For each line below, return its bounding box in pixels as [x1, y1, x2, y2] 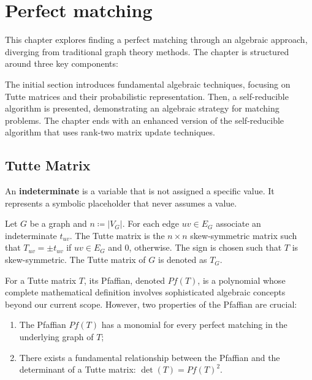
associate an [216, 217, 261, 230]
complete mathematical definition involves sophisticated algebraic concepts [5, 286, 286, 298]
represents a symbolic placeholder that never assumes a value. [5, 196, 237, 209]
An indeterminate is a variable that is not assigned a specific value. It [5, 184, 275, 197]
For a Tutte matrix [5, 273, 77, 286]
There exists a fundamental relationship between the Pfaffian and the [19, 351, 280, 363]
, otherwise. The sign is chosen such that [129, 241, 282, 254]
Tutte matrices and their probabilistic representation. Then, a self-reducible [5, 89, 289, 102]
